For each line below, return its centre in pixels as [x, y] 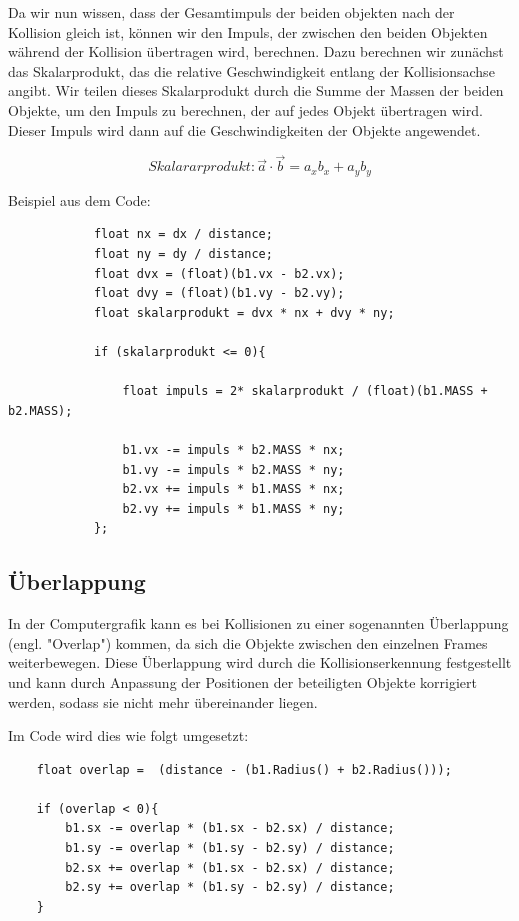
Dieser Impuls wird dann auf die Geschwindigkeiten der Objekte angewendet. [244, 129]
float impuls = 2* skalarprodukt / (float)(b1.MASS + [305, 391]
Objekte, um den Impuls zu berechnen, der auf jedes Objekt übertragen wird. [245, 109]
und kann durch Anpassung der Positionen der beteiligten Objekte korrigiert [242, 681]
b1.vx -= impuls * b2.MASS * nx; [233, 449]
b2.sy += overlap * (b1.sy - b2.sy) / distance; [230, 887]
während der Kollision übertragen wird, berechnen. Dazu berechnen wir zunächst [256, 51]
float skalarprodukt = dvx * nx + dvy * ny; [244, 312]
